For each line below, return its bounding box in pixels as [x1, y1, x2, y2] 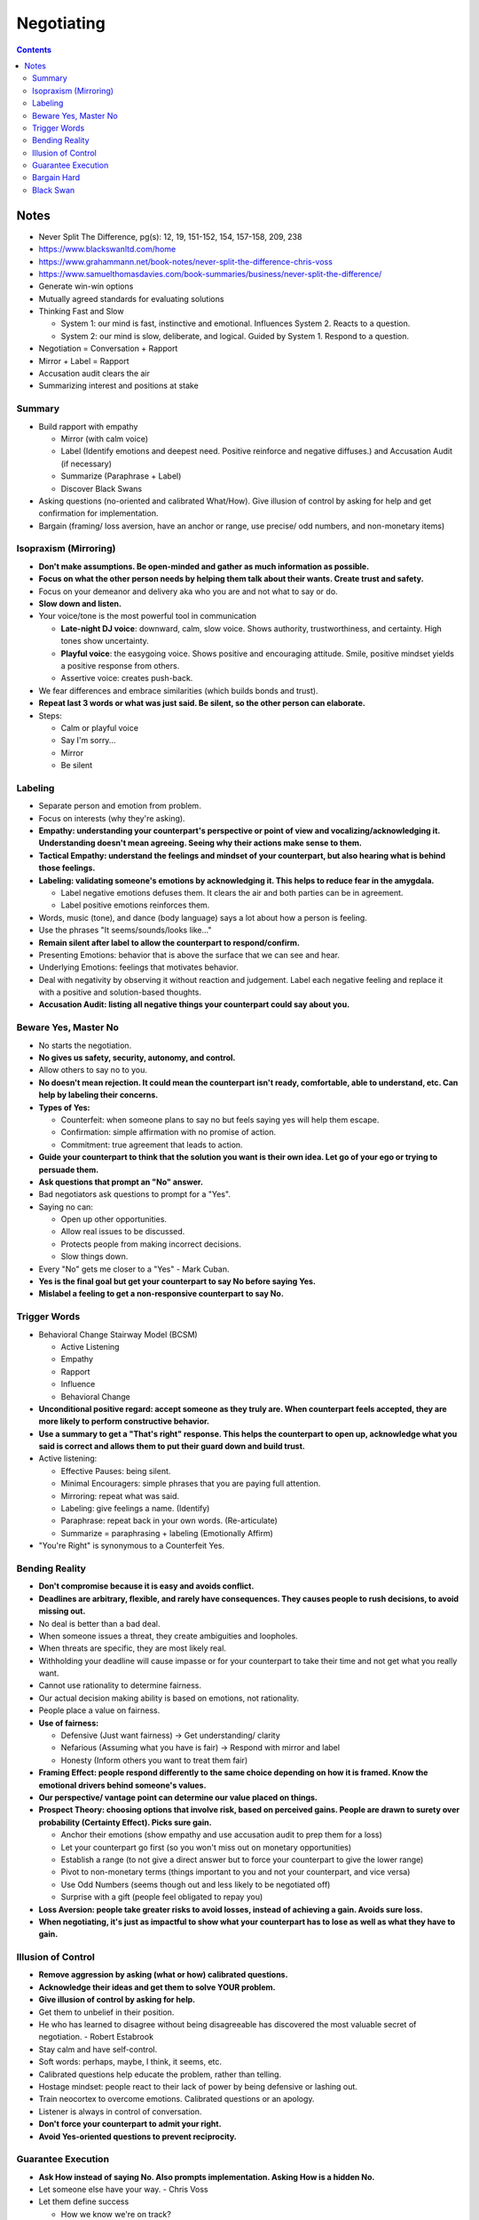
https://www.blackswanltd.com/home [38, 244, 177, 255]
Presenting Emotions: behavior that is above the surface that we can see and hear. [38, 949, 341, 960]
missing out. [38, 1606, 86, 1616]
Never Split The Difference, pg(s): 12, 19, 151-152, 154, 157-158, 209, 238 [38, 231, 302, 242]
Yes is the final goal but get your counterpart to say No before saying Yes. [38, 1276, 317, 1287]
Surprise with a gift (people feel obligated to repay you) [60, 1891, 263, 1902]
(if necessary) [60, 458, 113, 469]
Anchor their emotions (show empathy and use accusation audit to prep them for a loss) [60, 1829, 383, 1840]
